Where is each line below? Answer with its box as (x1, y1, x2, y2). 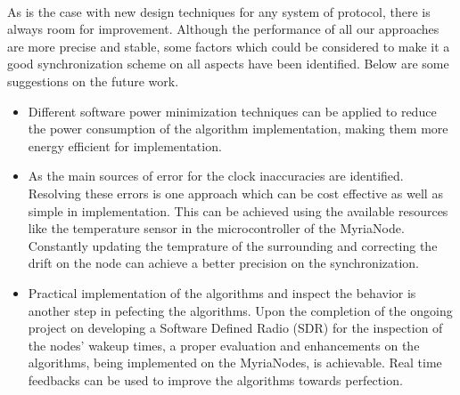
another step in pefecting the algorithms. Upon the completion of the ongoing (28, 301, 453, 319)
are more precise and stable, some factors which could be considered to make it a (7, 36, 450, 55)
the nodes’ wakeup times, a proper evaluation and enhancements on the (28, 335, 420, 354)
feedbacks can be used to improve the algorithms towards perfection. (28, 370, 403, 389)
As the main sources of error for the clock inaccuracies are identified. (28, 166, 404, 185)
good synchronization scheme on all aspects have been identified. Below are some (7, 54, 449, 73)
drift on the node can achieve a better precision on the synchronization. (28, 254, 420, 272)
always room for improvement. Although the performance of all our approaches (7, 20, 439, 38)
